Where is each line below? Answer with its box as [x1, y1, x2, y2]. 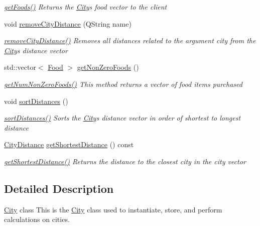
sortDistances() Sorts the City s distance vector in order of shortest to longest [4, 112, 241, 123]
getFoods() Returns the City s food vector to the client [4, 2, 167, 12]
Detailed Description [4, 180, 114, 196]
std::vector [4, 62, 36, 72]
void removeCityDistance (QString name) [4, 18, 132, 29]
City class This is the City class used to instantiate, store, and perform [4, 204, 222, 214]
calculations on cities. [4, 214, 70, 224]
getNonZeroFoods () [77, 62, 139, 72]
